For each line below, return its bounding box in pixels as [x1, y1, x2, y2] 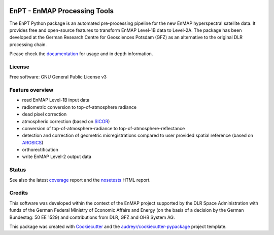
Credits [9, 189, 28, 197]
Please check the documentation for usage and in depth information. [9, 51, 153, 57]
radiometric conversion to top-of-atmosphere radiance [22, 104, 137, 110]
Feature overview [9, 86, 54, 93]
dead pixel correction [22, 111, 67, 117]
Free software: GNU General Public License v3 [9, 74, 107, 80]
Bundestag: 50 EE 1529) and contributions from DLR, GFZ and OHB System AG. [9, 214, 175, 220]
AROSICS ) [22, 139, 44, 145]
